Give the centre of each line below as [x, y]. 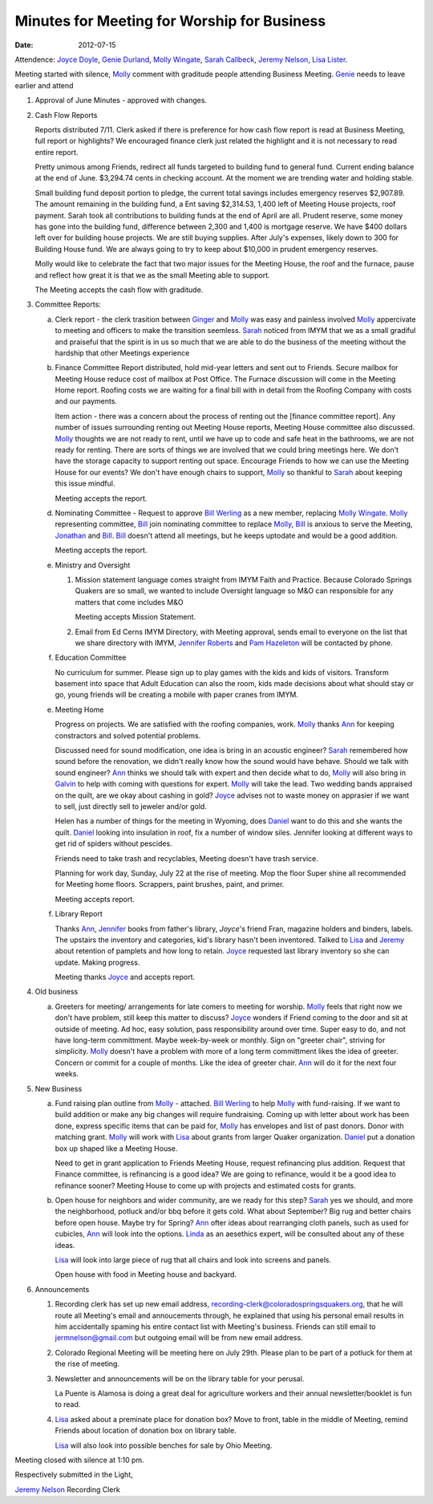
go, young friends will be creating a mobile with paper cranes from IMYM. [176, 695]
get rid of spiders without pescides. [113, 843]
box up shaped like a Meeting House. [116, 1148]
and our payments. [86, 401]
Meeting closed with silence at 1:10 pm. [79, 1460]
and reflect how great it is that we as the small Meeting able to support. [152, 275]
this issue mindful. [85, 484]
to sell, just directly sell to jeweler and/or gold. [131, 806]
